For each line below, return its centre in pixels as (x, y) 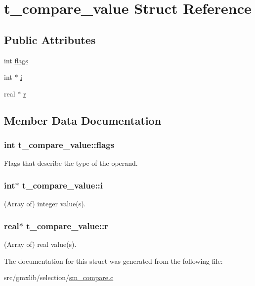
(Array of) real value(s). (40, 244)
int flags (16, 60)
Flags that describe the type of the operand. (71, 163)
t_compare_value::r (67, 225)
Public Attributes (50, 39)
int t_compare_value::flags (59, 145)
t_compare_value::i (63, 185)
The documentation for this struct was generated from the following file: (113, 261)
